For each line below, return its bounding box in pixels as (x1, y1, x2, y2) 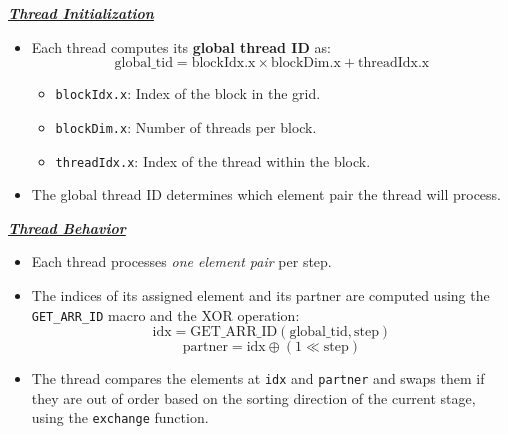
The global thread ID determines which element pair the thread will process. (31, 184, 502, 205)
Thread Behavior (8, 217, 126, 238)
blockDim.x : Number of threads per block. (55, 116, 317, 137)
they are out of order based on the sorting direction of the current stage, (31, 387, 476, 408)
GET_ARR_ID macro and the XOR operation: (31, 304, 300, 325)
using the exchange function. (31, 407, 209, 428)
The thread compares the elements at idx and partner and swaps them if (31, 368, 485, 389)
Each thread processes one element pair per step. (31, 251, 332, 272)
